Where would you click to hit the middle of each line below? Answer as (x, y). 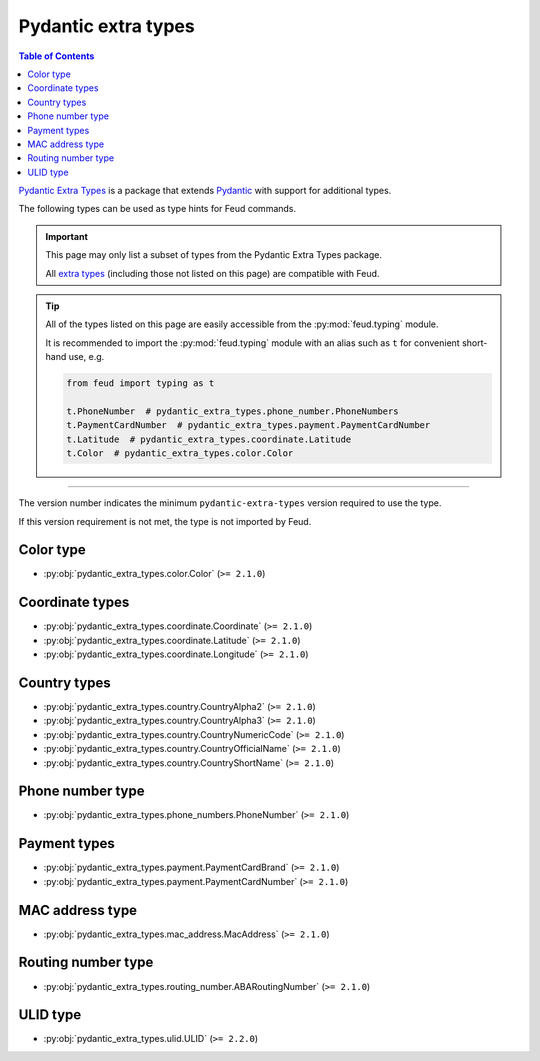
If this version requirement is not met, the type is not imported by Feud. (165, 521)
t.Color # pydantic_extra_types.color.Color (180, 453)
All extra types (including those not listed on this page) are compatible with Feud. (212, 273)
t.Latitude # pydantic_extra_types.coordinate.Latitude (209, 439)
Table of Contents (56, 56)
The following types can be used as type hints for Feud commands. (157, 209)
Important (67, 236)
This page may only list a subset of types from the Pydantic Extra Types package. (213, 255)
